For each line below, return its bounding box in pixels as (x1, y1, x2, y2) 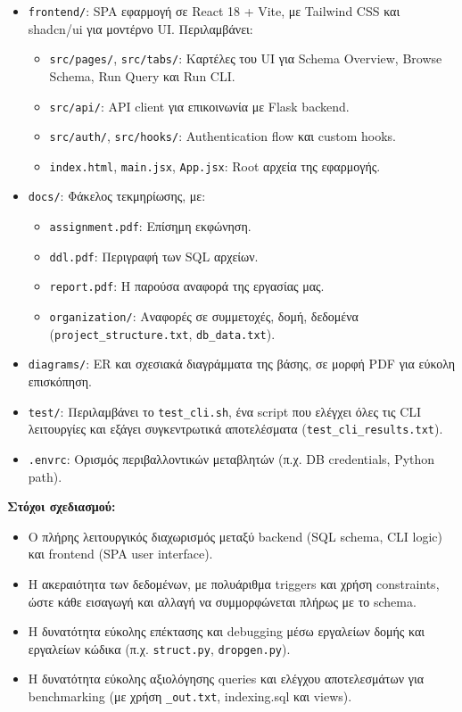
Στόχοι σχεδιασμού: (7, 497, 116, 516)
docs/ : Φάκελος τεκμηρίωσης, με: (28, 186, 206, 205)
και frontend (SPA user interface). (28, 544, 213, 563)
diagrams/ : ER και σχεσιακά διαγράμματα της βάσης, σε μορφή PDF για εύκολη (28, 354, 456, 373)
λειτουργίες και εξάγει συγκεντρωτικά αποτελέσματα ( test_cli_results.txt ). (28, 419, 443, 438)
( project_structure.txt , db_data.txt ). (49, 324, 276, 343)
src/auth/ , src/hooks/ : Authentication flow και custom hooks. (49, 127, 396, 145)
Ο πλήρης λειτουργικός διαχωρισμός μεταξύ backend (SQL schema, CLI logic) (28, 526, 442, 545)
